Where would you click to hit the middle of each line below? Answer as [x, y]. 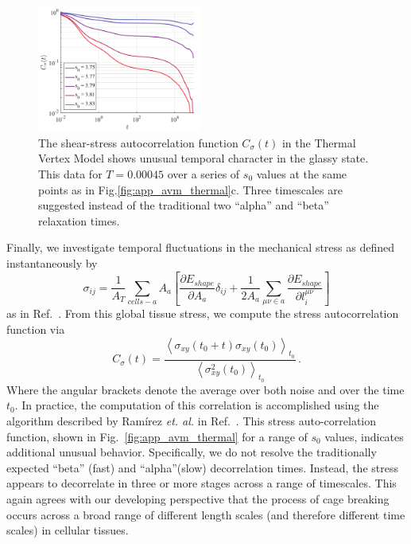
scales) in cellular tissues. [68, 530]
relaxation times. [79, 220]
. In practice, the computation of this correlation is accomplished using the [197, 405]
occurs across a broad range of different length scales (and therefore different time [206, 514]
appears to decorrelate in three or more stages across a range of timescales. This [202, 483]
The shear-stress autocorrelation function [138, 142]
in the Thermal [319, 142]
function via [36, 329]
